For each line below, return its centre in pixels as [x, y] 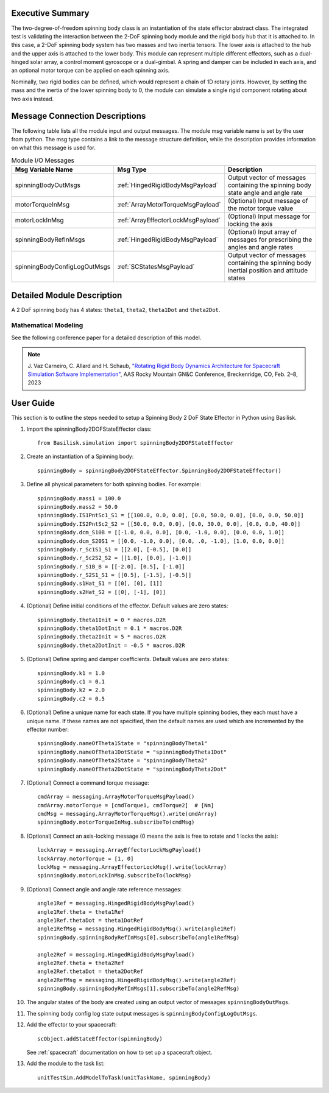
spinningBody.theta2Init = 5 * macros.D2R [102, 637]
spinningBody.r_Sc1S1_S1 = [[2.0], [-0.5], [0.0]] [115, 549]
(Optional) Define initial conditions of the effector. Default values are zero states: [127, 606]
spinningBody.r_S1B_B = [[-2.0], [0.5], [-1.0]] [111, 566]
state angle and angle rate [265, 193]
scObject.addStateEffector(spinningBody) [100, 1038]
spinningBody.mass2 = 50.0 [78, 507]
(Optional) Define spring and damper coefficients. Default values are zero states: [128, 659]
